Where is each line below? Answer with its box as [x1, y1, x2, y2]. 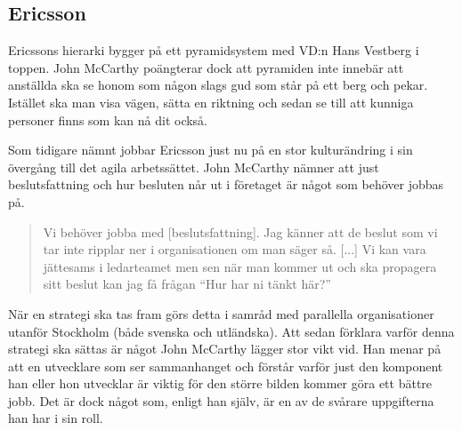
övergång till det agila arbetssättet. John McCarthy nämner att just [8, 157, 379, 176]
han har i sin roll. [8, 409, 103, 427]
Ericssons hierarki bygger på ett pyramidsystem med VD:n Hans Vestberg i [8, 41, 419, 60]
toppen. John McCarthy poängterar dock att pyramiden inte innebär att [8, 58, 404, 76]
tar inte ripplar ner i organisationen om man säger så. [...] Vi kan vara [43, 240, 426, 259]
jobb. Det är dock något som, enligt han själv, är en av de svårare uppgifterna [8, 391, 434, 410]
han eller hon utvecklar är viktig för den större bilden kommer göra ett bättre [8, 374, 433, 393]
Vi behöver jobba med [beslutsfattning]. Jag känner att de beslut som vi [43, 222, 438, 241]
